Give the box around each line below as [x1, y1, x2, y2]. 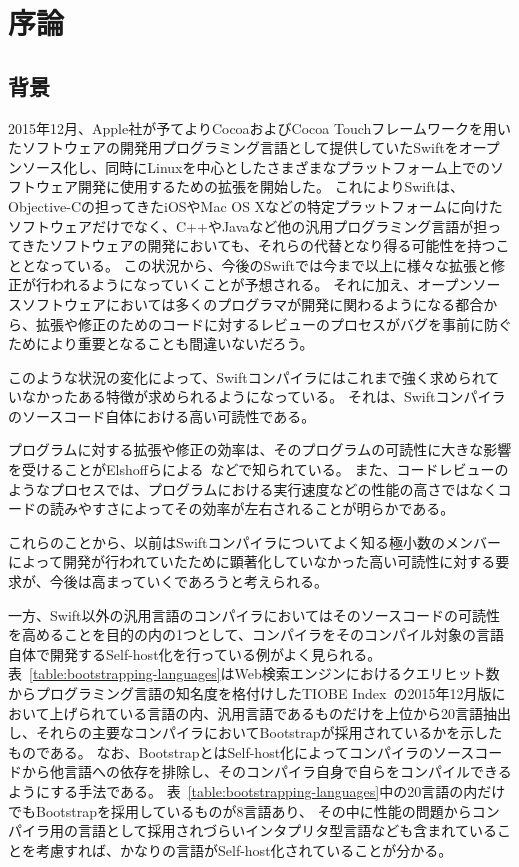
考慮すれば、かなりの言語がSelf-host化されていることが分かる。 [35, 839, 453, 860]
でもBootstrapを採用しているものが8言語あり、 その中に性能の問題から [8, 800, 472, 821]
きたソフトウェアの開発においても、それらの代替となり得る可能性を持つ [21, 235, 496, 256]
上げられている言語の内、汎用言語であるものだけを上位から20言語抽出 [49, 702, 512, 723]
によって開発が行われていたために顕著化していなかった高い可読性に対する [8, 551, 496, 572]
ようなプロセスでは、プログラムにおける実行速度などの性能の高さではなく [8, 478, 498, 499]
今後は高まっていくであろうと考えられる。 [49, 571, 328, 592]
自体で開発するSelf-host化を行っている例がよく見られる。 [8, 643, 382, 664]
